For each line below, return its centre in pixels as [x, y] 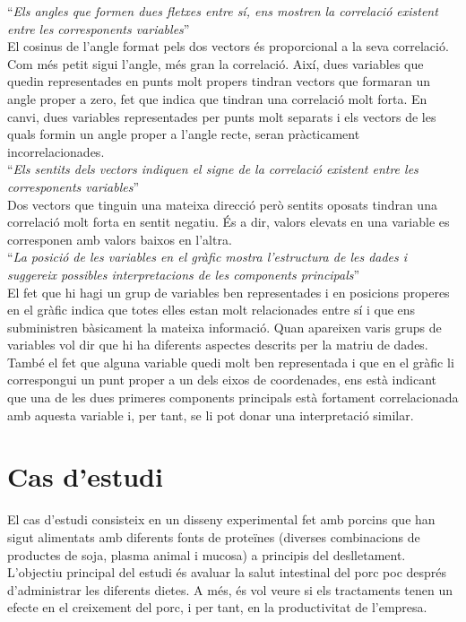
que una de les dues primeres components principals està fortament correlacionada [233, 397]
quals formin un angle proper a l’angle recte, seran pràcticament [184, 134]
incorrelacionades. [56, 151]
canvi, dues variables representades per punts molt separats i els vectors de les [222, 116]
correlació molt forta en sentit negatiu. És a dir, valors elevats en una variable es [229, 222]
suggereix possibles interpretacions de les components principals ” [184, 274]
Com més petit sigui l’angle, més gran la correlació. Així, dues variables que [216, 63]
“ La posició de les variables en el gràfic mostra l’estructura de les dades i [207, 257]
